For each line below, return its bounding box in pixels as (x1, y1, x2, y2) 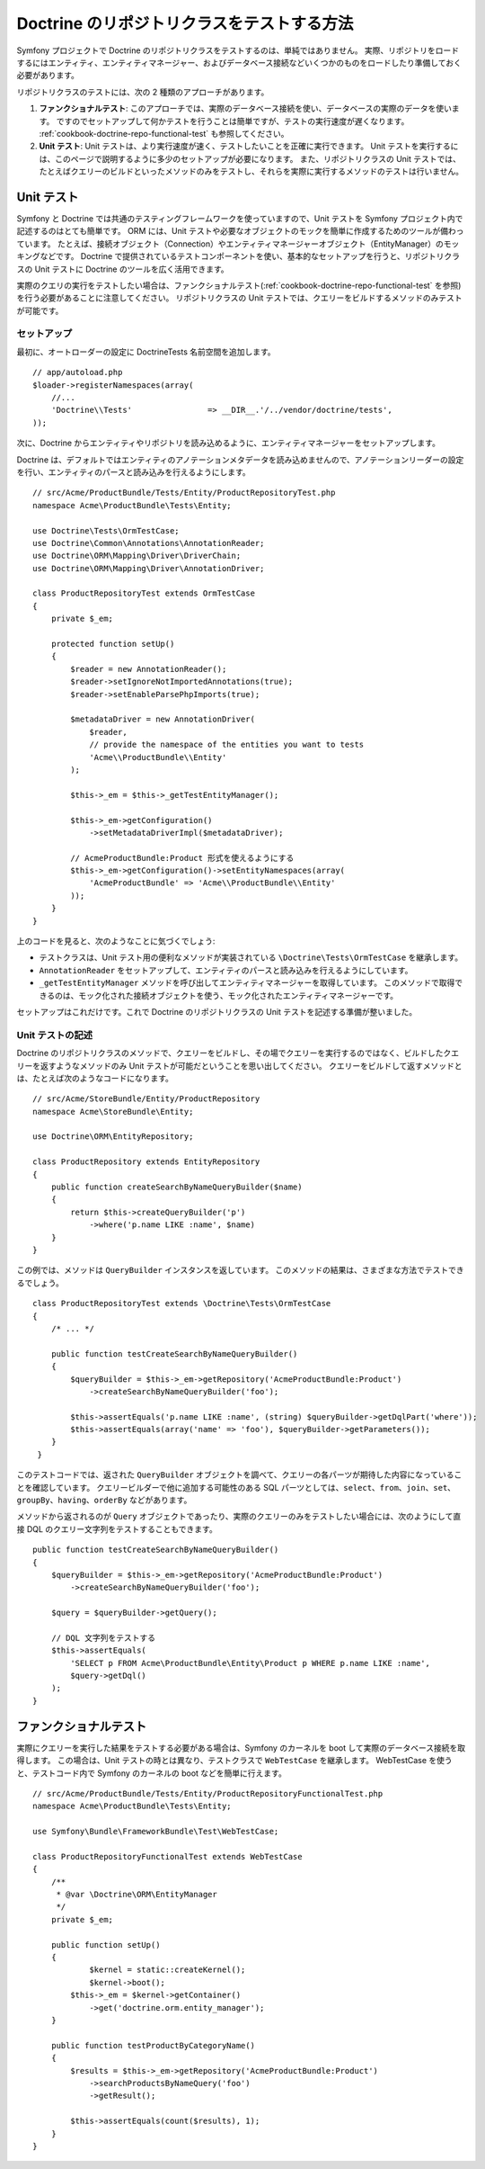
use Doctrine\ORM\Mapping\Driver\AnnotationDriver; (32, 563, 265, 573)
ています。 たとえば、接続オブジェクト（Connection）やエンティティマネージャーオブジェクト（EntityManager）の (16, 238, 444, 249)
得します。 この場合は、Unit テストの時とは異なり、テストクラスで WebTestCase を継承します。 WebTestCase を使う (16, 1755, 453, 1766)
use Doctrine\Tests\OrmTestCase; (32, 525, 180, 535)
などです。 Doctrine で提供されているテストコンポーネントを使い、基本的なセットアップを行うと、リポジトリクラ (40, 251, 461, 262)
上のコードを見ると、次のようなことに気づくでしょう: (16, 936, 216, 946)
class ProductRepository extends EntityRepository (32, 1157, 260, 1167)
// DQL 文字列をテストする (50, 1633, 156, 1643)
